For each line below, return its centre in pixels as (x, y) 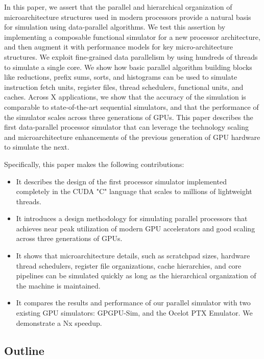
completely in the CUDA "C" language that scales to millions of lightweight (134, 191)
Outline (24, 350)
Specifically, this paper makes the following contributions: (94, 164)
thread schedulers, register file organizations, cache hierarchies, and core (129, 265)
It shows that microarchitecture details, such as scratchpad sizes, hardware (133, 256)
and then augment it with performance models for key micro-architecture (118, 47)
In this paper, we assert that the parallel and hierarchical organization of (118, 7)
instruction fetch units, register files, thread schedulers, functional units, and (124, 87)
